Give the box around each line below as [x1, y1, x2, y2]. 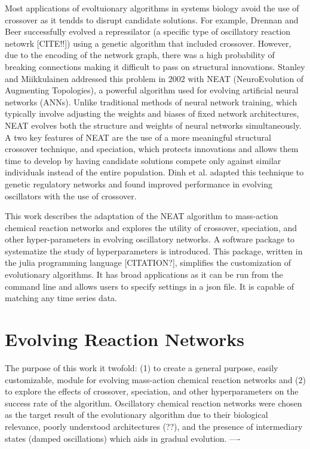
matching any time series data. [5, 292, 118, 304]
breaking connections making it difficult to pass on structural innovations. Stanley [5, 60, 305, 72]
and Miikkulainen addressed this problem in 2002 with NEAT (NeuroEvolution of [5, 72, 304, 84]
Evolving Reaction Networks [5, 327, 245, 351]
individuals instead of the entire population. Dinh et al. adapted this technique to [5, 166, 304, 178]
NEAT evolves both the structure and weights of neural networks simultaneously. [5, 119, 302, 131]
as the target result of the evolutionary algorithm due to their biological [5, 408, 268, 421]
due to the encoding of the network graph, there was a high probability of [5, 48, 275, 61]
